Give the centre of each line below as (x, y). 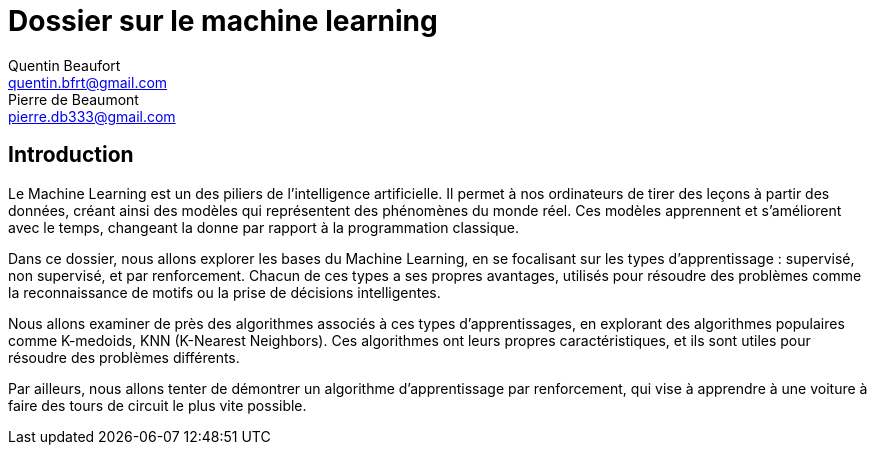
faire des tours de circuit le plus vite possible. (157, 405)
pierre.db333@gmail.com (92, 116)
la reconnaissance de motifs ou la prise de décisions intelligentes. (224, 292)
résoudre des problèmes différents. (124, 357)
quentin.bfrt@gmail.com (88, 82)
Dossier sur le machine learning (223, 21)
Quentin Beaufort (64, 65)
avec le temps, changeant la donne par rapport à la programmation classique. (263, 227)
